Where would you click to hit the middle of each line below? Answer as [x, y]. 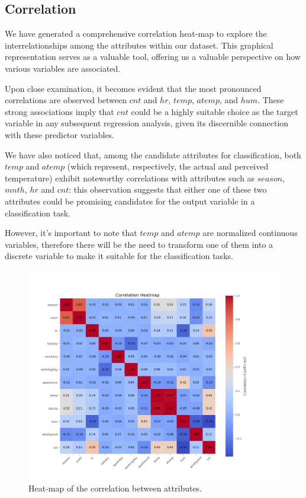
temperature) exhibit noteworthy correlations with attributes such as [130, 178]
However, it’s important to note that [71, 233]
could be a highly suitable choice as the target [215, 111]
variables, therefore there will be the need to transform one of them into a [139, 244]
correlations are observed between [66, 100]
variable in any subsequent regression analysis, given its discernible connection [147, 123]
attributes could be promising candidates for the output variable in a [130, 201]
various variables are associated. [63, 68]
